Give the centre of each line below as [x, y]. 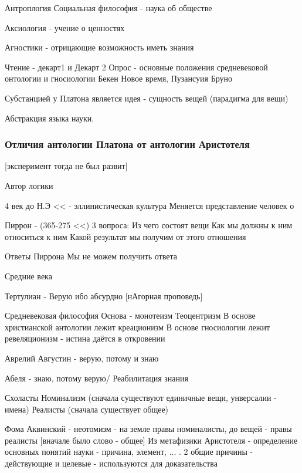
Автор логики [29, 185]
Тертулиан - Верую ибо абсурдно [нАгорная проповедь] [104, 295]
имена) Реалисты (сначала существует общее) [87, 409]
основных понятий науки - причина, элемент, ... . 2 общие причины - [129, 452]
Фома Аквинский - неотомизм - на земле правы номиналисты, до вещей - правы [148, 429]
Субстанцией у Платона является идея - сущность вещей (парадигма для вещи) [147, 98]
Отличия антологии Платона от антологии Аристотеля [127, 144]
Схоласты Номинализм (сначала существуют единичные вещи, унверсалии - [141, 398]
